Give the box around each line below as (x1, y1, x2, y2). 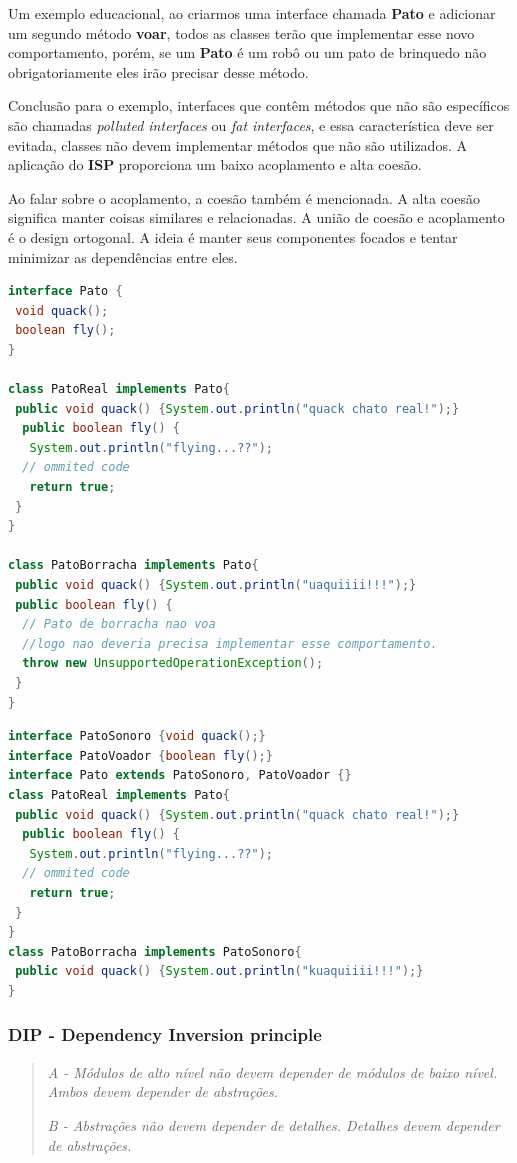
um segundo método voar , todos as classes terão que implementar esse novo (8, 22, 475, 43)
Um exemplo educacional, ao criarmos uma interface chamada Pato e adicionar (8, 3, 496, 23)
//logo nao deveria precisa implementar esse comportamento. (22, 636, 438, 651)
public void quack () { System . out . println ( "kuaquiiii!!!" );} (15, 964, 424, 979)
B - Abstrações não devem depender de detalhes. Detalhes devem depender (47, 1114, 500, 1135)
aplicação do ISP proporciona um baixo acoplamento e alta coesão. (8, 154, 422, 175)
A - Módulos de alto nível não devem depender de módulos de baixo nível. (47, 1061, 498, 1082)
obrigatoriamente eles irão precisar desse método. (8, 61, 309, 82)
